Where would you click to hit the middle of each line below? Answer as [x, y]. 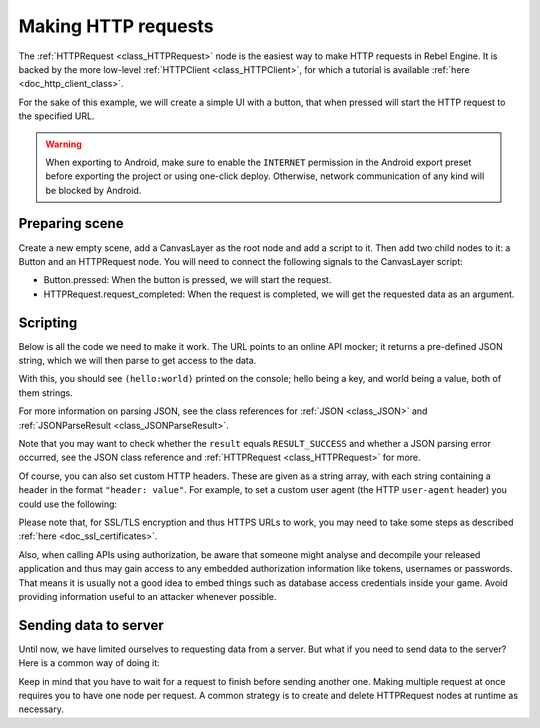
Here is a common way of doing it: [89, 663]
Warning [63, 144]
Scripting [48, 322]
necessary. [41, 709]
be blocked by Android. [93, 190]
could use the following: [68, 504]
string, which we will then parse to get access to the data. [137, 361]
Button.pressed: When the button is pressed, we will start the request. [187, 280]
